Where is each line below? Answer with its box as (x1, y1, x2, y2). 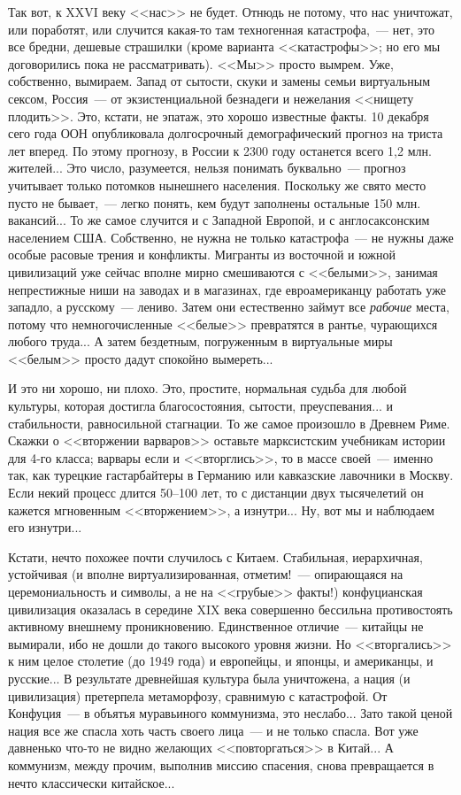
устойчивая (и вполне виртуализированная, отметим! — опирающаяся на (8, 565, 403, 583)
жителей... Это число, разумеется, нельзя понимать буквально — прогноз (8, 158, 406, 177)
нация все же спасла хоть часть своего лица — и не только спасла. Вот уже (8, 721, 419, 739)
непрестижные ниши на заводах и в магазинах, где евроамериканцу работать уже (8, 280, 446, 298)
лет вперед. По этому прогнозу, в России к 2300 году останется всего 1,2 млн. (8, 141, 432, 159)
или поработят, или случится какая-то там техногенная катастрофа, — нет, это (8, 19, 434, 38)
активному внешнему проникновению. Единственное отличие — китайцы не (8, 617, 424, 636)
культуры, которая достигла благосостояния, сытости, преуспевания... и (8, 397, 394, 415)
